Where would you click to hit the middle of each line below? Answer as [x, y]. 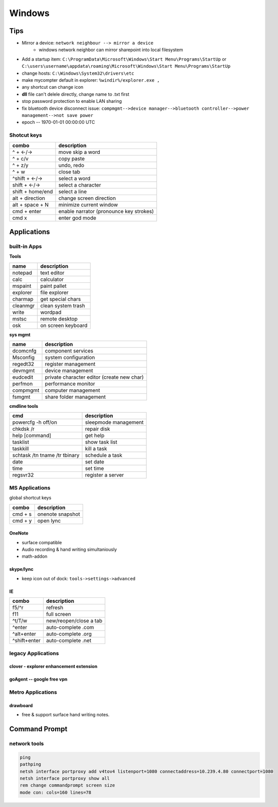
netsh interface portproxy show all [65, 778]
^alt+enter [24, 634]
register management [70, 364]
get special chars [61, 299]
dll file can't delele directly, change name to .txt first [76, 94]
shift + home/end [33, 192]
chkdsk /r [24, 429]
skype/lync [21, 569]
